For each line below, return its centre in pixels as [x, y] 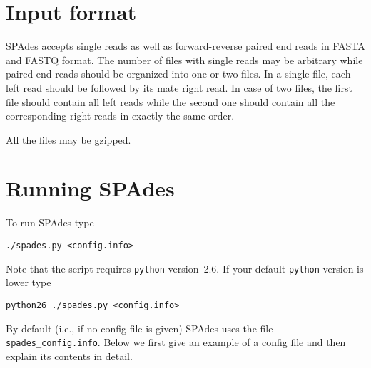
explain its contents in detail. [69, 356]
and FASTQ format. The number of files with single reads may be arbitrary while [184, 59]
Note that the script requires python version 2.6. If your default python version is [185, 268]
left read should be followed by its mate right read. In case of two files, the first [179, 87]
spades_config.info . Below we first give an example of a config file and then [176, 342]
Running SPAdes [90, 188]
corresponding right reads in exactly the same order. [120, 116]
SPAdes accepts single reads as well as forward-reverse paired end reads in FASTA [185, 46]
